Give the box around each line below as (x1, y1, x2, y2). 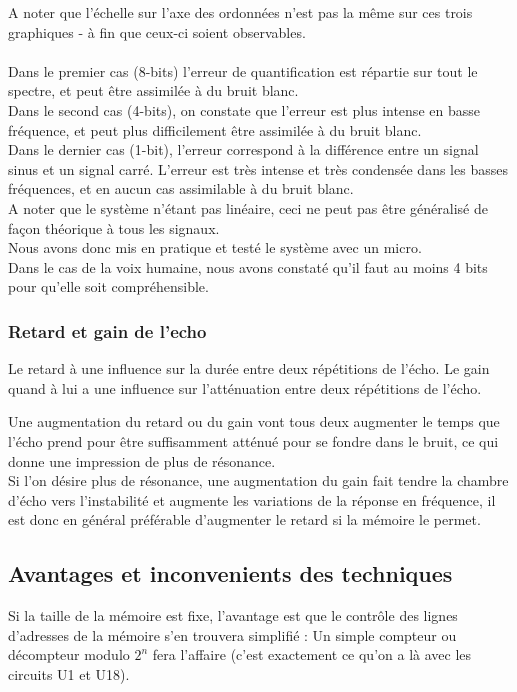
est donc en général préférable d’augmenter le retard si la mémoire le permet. (8, 509, 481, 530)
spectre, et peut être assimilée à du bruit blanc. (8, 80, 299, 101)
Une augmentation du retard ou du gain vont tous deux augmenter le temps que (8, 411, 500, 432)
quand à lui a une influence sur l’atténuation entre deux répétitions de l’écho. (8, 377, 482, 398)
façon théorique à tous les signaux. (8, 217, 220, 238)
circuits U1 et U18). (8, 663, 130, 684)
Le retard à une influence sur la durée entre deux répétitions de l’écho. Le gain (8, 358, 490, 379)
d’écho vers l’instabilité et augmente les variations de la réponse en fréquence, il (8, 489, 496, 510)
